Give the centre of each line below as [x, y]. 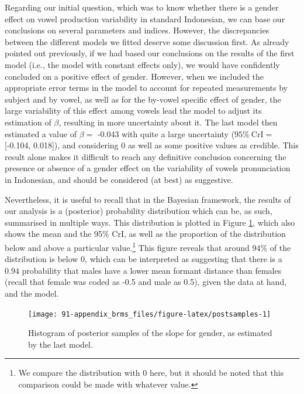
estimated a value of [41, 133]
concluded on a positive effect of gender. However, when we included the [134, 76]
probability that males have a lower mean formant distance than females [152, 270]
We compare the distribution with [79, 373]
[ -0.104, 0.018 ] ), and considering [62, 145]
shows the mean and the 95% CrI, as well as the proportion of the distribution [145, 234]
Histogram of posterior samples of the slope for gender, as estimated [150, 333]
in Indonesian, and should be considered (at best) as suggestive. [119, 179]
